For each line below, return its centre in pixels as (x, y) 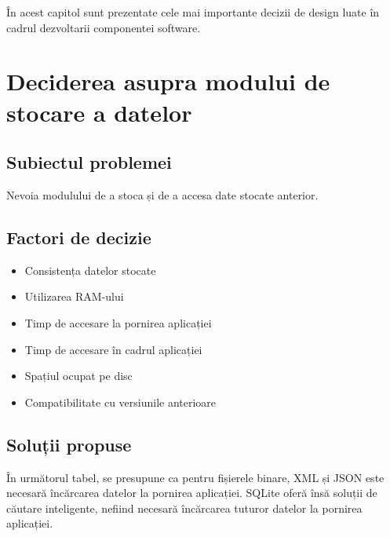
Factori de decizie (79, 237)
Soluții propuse (69, 444)
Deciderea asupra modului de (168, 81)
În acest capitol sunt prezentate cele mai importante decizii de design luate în (193, 12)
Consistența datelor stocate (90, 270)
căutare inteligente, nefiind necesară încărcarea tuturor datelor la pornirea (184, 508)
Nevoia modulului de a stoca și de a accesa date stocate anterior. (162, 194)
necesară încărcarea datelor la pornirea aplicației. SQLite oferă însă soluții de (192, 493)
